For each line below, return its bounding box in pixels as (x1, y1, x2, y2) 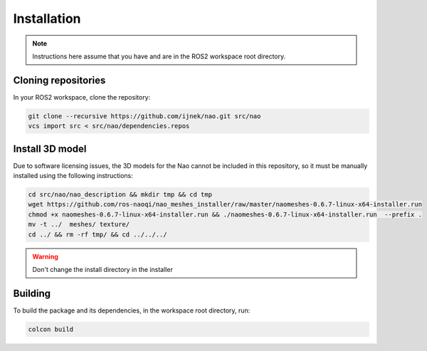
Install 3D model (13, 142, 87, 154)
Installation (13, 11, 81, 26)
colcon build (28, 325, 74, 333)
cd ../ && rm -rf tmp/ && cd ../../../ (28, 230, 167, 239)
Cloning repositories (13, 74, 106, 86)
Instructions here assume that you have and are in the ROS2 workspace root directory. (32, 52, 286, 61)
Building (13, 287, 51, 299)
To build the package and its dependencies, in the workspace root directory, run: (13, 306, 251, 315)
